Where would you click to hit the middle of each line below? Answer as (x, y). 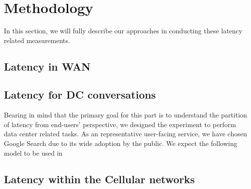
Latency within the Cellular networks (99, 179)
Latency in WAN (47, 66)
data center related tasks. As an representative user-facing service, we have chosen (125, 134)
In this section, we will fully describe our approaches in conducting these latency (123, 31)
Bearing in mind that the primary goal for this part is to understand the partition (125, 115)
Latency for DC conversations (80, 94)
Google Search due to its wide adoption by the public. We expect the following (121, 143)
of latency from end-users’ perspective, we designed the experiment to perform (120, 124)
